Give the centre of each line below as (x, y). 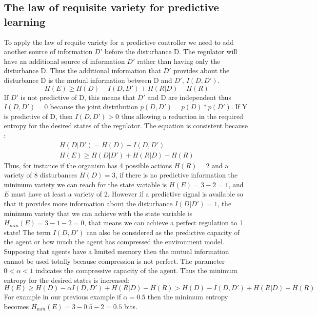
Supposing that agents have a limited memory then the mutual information (117, 251)
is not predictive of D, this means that (78, 97)
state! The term (27, 232)
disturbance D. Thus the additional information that (83, 70)
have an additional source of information (64, 61)
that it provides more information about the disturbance (88, 203)
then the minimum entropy (188, 297)
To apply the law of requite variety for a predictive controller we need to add (119, 42)
